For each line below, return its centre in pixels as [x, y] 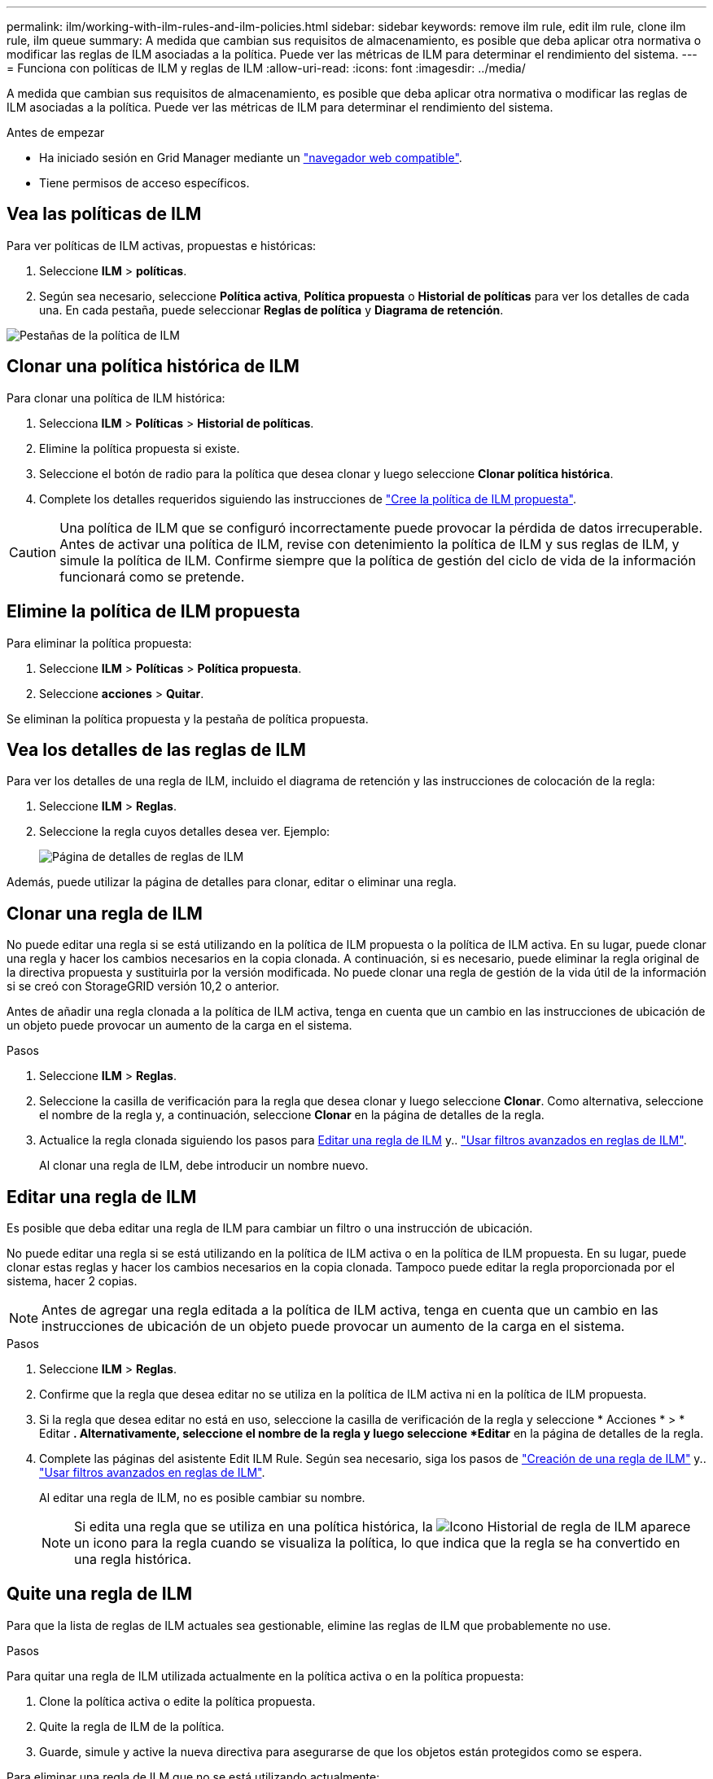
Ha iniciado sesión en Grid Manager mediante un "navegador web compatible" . [251, 158]
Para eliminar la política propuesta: [99, 643]
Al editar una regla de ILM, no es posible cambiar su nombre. [202, 1498]
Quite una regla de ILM [100, 1594]
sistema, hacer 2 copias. [72, 1281]
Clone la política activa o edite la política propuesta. [177, 1701]
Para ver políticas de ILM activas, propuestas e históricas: [162, 245]
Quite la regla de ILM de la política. [132, 1726]
